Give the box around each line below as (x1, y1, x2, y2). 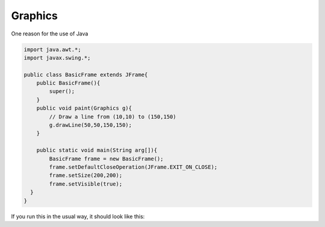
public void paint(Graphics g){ (36, 105, 132, 112)
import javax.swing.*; (23, 54, 91, 61)
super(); (49, 88, 75, 95)
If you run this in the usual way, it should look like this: (11, 213, 145, 220)
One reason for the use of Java (11, 30, 88, 37)
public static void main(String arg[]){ (36, 147, 158, 154)
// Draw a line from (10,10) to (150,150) (49, 113, 177, 120)
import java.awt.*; (23, 46, 81, 53)
